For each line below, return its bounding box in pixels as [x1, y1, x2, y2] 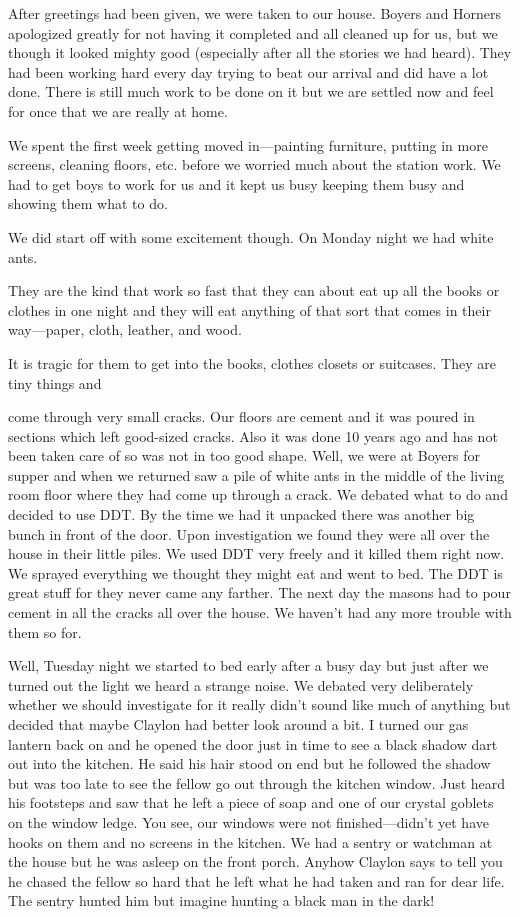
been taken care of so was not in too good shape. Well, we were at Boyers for [8, 445, 480, 466]
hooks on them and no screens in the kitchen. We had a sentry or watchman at [8, 831, 493, 852]
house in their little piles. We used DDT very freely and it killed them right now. [8, 543, 505, 564]
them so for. [8, 621, 82, 642]
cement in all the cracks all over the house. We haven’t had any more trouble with [8, 602, 512, 623]
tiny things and [8, 372, 102, 393]
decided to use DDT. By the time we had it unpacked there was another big [8, 504, 475, 525]
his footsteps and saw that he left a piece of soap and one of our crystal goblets [8, 792, 494, 813]
